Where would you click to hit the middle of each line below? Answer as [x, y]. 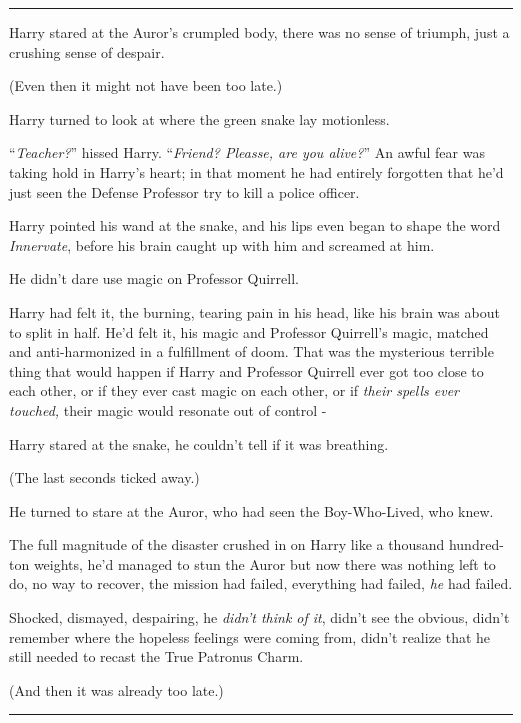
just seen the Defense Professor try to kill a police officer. [184, 191]
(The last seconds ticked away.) [104, 477]
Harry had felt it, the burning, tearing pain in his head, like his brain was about [254, 311]
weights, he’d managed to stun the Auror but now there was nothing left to [264, 563]
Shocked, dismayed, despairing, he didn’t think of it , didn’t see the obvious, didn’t [259, 617]
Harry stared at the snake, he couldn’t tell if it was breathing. [199, 443]
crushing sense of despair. [87, 51]
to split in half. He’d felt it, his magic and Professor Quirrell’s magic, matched [249, 331]
